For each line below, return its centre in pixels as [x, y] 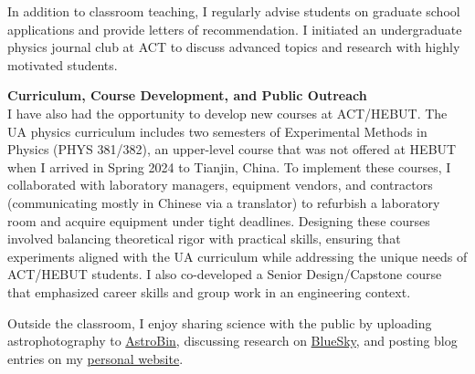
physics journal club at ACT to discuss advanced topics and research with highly [234, 47]
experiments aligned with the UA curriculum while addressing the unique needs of [237, 256]
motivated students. [63, 64]
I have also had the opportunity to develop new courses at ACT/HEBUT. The [227, 113]
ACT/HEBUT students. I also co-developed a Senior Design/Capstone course [225, 274]
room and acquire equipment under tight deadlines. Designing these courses [219, 220]
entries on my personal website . [95, 358]
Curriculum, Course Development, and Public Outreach [187, 95]
